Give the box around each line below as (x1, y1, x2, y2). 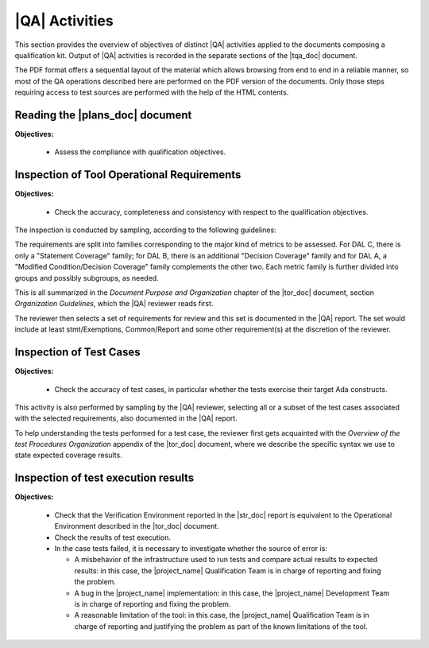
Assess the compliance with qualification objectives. (54, 147, 226, 157)
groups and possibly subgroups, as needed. (14, 273, 159, 282)
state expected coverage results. (14, 450, 122, 460)
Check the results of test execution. (54, 533, 171, 542)
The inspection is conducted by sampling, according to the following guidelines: (14, 225, 277, 235)
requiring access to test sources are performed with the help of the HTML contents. (14, 87, 289, 97)
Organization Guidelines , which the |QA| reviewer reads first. (14, 299, 214, 308)
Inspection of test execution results (14, 471, 195, 485)
